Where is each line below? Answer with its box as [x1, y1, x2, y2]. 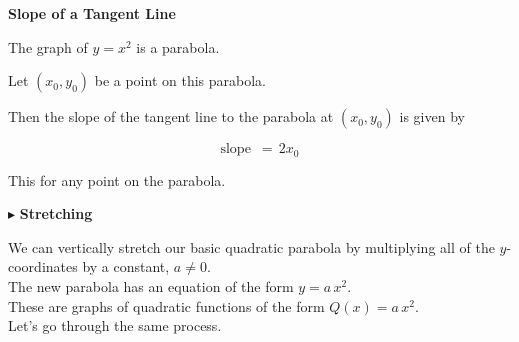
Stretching [19, 203, 93, 224]
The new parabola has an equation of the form [8, 276, 294, 297]
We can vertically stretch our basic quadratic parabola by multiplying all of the [8, 236, 495, 257]
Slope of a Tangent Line [8, 3, 176, 23]
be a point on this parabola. [94, 70, 266, 91]
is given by [399, 106, 465, 127]
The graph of [8, 36, 88, 57]
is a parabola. [136, 36, 220, 57]
